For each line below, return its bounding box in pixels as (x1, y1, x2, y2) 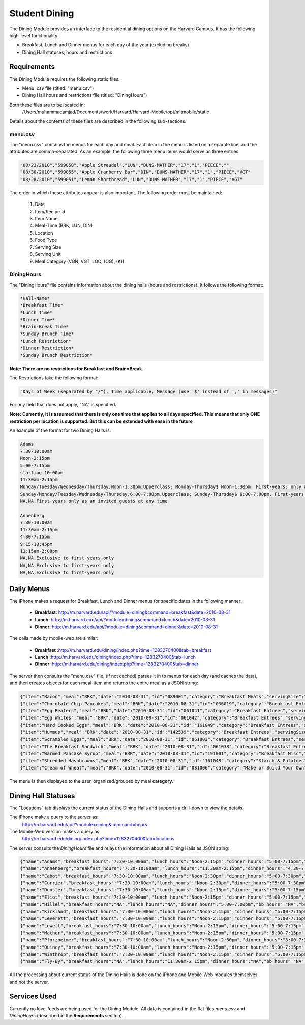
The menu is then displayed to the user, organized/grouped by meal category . (9, 778, 174, 784)
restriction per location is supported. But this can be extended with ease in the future (9, 418, 193, 424)
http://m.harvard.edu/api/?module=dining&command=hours (22, 821, 147, 827)
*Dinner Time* (20, 317, 55, 322)
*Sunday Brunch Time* (20, 331, 74, 337)
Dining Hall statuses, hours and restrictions (22, 49, 112, 55)
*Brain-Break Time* (20, 324, 69, 330)
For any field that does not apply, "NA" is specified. (9, 401, 116, 407)
